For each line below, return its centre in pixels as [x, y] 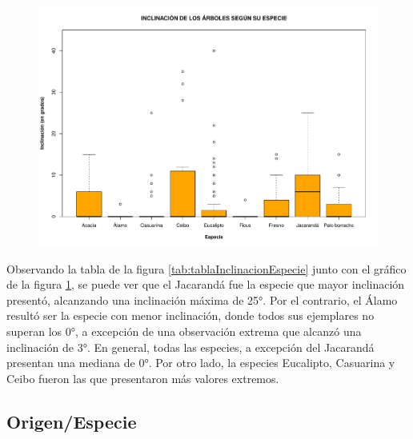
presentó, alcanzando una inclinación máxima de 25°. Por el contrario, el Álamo [202, 299]
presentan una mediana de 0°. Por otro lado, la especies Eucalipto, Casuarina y [201, 363]
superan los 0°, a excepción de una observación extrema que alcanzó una [184, 331]
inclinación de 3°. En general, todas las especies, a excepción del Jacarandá [190, 347]
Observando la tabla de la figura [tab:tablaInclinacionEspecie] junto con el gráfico [206, 268]
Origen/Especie [72, 421]
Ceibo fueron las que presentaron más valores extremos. [143, 378]
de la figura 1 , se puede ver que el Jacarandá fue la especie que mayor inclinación [206, 284]
